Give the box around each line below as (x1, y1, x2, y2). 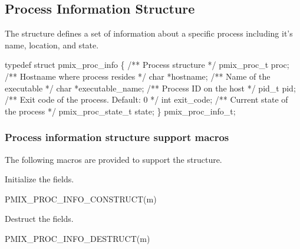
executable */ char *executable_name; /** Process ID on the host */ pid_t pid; (5, 81, 296, 94)
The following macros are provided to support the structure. (5, 153, 222, 165)
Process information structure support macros (5, 130, 229, 145)
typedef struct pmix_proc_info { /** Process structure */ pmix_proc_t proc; (5, 58, 289, 71)
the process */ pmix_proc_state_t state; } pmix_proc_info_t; (5, 104, 236, 117)
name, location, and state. (5, 38, 99, 51)
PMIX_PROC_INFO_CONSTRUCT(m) (5, 192, 157, 205)
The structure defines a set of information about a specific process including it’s (5, 27, 293, 40)
